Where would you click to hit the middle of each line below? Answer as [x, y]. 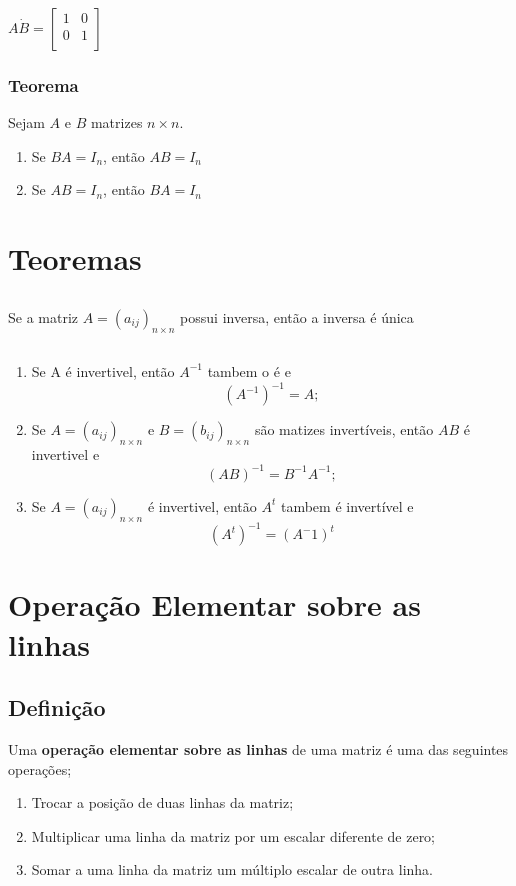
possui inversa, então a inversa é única [297, 316]
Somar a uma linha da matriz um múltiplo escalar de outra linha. [232, 869]
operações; [40, 768]
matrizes [116, 122]
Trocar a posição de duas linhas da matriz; [162, 802]
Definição [57, 707]
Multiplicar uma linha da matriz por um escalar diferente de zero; [233, 835]
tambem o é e [249, 370]
